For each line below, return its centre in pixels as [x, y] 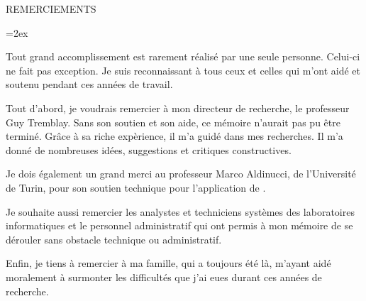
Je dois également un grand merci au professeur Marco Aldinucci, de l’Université [181, 174]
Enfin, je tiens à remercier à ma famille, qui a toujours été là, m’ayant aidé [168, 263]
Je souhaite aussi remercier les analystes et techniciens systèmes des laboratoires [180, 211]
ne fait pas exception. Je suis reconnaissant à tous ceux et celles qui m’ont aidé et [183, 70]
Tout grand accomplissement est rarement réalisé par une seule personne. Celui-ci [183, 56]
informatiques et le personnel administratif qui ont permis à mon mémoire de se [179, 225]
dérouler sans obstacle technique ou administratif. [114, 239]
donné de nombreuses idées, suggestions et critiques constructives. [149, 149]
